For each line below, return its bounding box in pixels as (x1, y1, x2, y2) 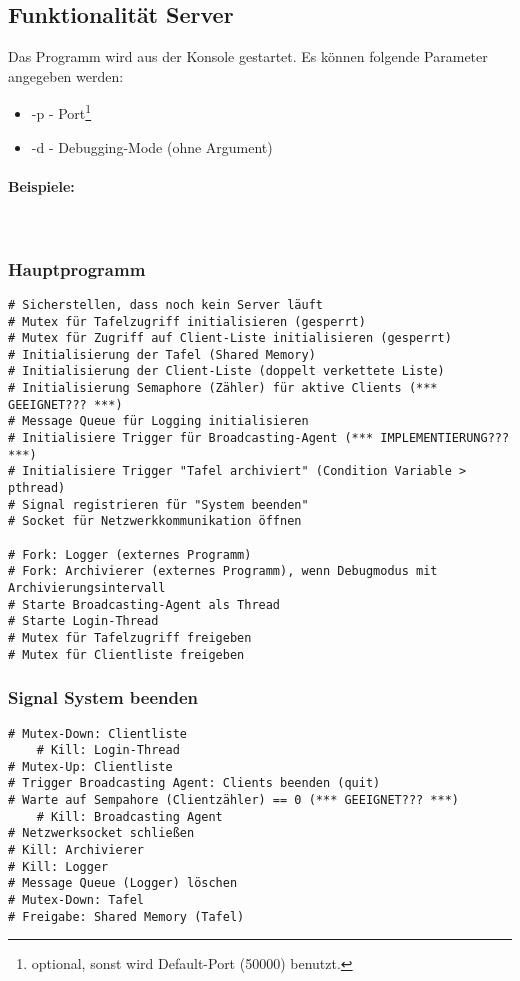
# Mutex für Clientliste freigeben (8, 647, 245, 662)
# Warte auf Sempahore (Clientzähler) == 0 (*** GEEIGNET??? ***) (8, 793, 460, 808)
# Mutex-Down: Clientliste (8, 726, 187, 741)
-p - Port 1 (31, 100, 92, 124)
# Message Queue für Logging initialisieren (8, 414, 309, 429)
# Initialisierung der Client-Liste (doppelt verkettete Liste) (8, 364, 445, 379)
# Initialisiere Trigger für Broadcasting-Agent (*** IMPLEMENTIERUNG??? (8, 431, 510, 446)
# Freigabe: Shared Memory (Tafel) (8, 909, 245, 924)
